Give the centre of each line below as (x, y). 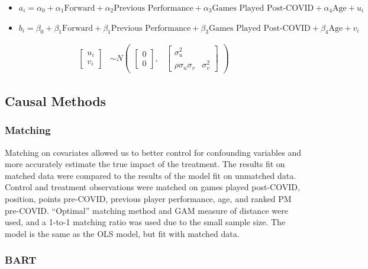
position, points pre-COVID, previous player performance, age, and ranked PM (148, 199)
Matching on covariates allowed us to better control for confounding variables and (153, 152)
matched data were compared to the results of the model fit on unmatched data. (151, 175)
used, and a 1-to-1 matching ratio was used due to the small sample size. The (145, 222)
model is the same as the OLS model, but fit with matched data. (122, 233)
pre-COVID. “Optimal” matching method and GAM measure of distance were (146, 210)
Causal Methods (56, 101)
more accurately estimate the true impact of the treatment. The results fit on (145, 164)
